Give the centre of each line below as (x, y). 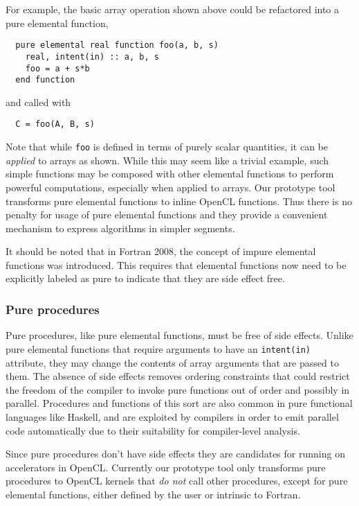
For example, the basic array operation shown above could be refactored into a (173, 9)
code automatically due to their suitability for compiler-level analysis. (153, 430)
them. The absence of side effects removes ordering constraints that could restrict (178, 376)
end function (45, 80)
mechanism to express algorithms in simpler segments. (120, 228)
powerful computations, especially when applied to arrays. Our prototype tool (171, 187)
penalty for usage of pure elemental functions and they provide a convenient (167, 215)
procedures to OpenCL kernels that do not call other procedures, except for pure (177, 481)
